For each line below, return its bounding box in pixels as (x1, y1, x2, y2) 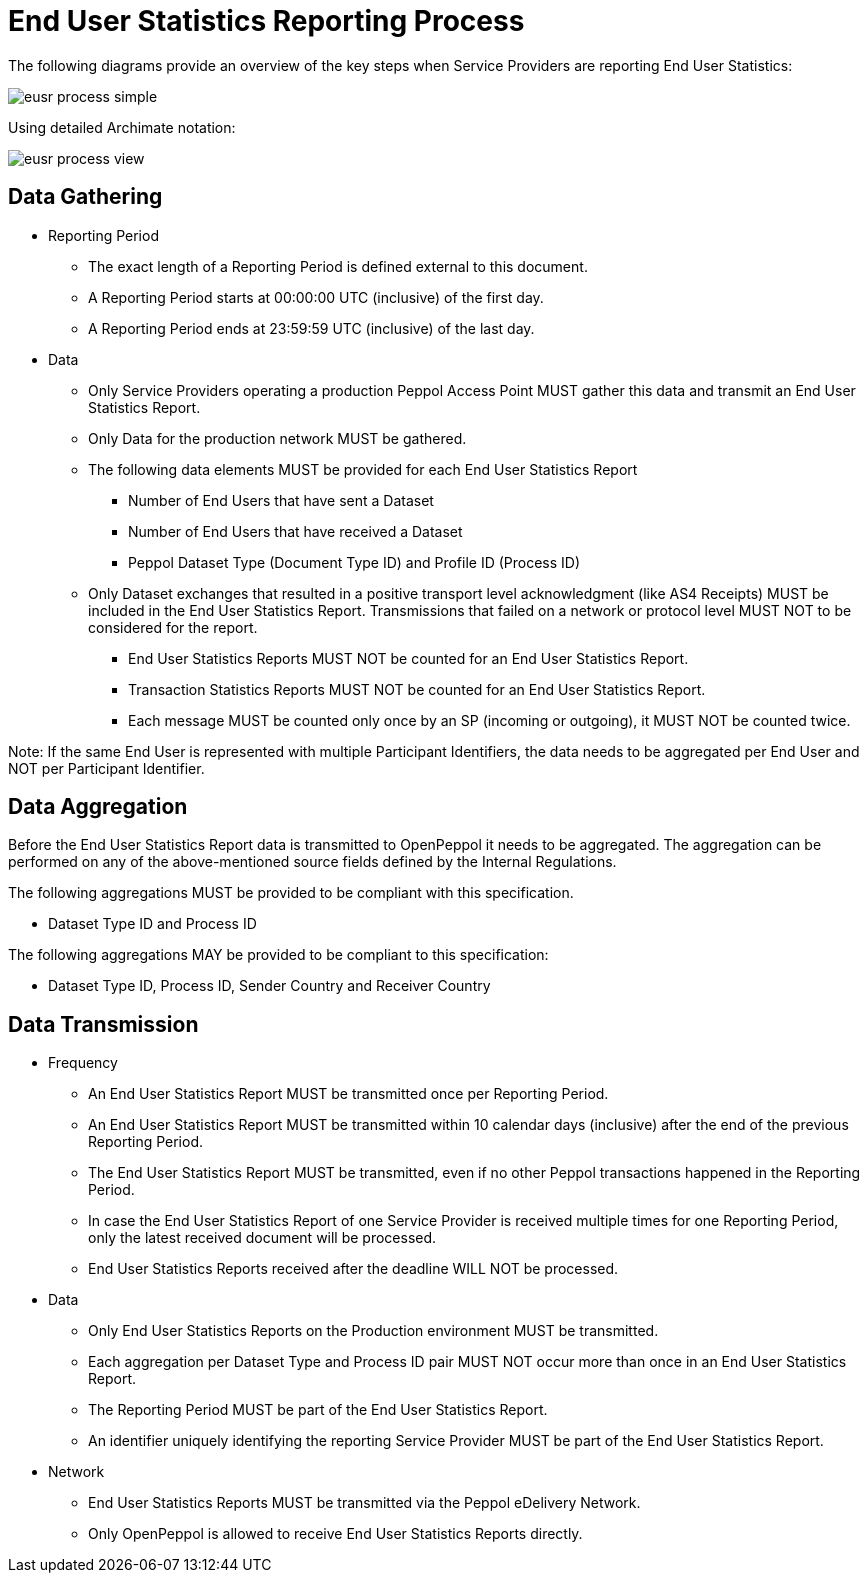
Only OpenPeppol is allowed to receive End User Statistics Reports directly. (88, 1525, 583, 1543)
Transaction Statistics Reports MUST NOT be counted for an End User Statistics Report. (128, 680, 706, 698)
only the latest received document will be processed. (88, 1229, 437, 1247)
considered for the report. (88, 618, 258, 636)
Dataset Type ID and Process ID (48, 915, 257, 933)
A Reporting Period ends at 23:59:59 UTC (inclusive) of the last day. (88, 319, 535, 337)
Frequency (48, 1054, 118, 1072)
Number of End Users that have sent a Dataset (128, 491, 434, 509)
